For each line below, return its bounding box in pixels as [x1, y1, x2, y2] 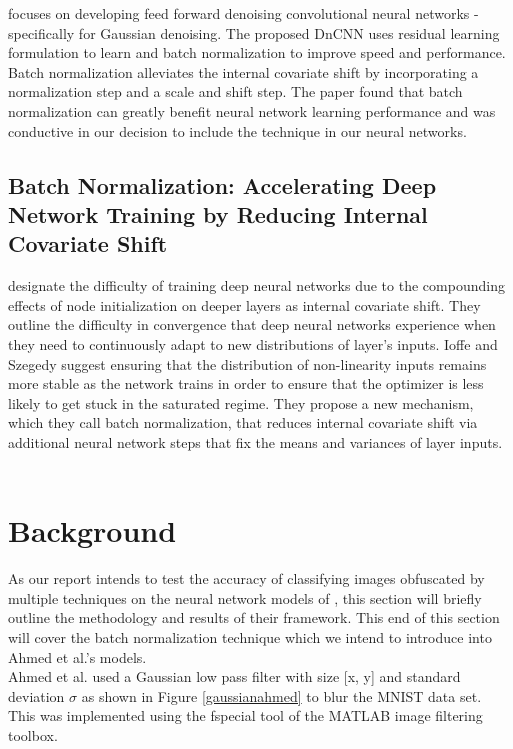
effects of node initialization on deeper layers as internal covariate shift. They [8, 294, 481, 315]
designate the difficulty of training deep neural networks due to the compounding [8, 275, 505, 296]
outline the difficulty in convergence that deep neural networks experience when [8, 314, 496, 335]
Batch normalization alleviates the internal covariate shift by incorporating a [8, 61, 479, 82]
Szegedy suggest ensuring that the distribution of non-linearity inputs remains [8, 353, 487, 374]
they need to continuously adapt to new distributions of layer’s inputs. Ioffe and [8, 333, 498, 354]
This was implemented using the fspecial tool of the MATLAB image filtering [8, 705, 483, 726]
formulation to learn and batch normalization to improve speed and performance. [8, 42, 506, 63]
